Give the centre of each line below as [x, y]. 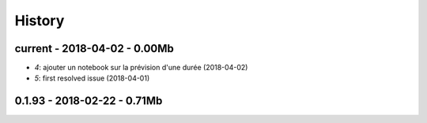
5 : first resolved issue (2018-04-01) [92, 78]
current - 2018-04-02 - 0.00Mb [94, 48]
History [40, 20]
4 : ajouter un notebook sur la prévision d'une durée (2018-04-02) [141, 68]
